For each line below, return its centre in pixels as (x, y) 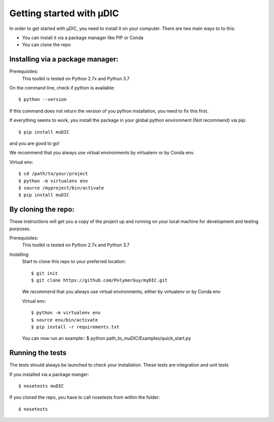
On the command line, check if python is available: (62, 88)
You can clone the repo (46, 45)
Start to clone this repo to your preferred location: (74, 262)
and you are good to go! (35, 143)
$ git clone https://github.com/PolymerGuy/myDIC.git (99, 280)
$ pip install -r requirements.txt (75, 327)
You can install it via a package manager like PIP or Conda (83, 38)
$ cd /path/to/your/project (53, 174)
